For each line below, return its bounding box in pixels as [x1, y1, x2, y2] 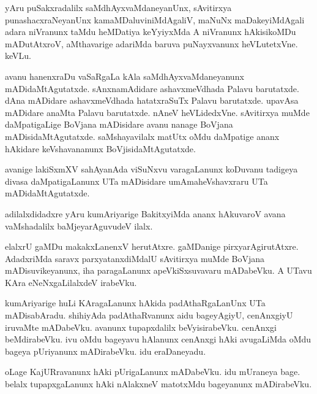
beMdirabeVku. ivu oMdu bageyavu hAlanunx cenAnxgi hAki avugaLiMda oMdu [5, 333, 311, 346]
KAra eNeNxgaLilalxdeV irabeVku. [5, 276, 137, 288]
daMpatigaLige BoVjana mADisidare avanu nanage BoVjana [5, 118, 233, 131]
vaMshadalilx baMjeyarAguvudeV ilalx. [5, 219, 153, 232]
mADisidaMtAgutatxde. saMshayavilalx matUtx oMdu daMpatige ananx [5, 129, 280, 142]
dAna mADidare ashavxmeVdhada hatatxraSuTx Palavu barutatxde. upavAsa [5, 94, 299, 107]
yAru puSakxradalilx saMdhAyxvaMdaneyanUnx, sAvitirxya [5, 1, 232, 14]
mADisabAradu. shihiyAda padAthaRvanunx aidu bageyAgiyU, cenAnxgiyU [5, 309, 293, 322]
